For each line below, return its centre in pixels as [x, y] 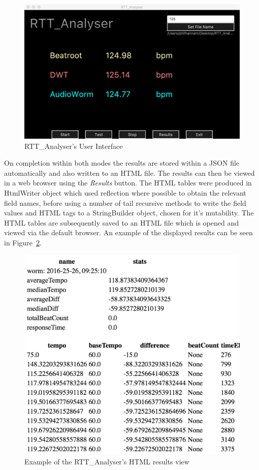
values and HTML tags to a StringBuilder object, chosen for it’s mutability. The [129, 213]
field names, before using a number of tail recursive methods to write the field [125, 202]
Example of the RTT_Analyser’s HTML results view [107, 461]
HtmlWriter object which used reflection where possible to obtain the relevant [125, 192]
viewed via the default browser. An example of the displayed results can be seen [128, 232]
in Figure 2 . [23, 242]
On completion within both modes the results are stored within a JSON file [122, 163]
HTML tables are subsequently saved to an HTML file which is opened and [122, 222]
